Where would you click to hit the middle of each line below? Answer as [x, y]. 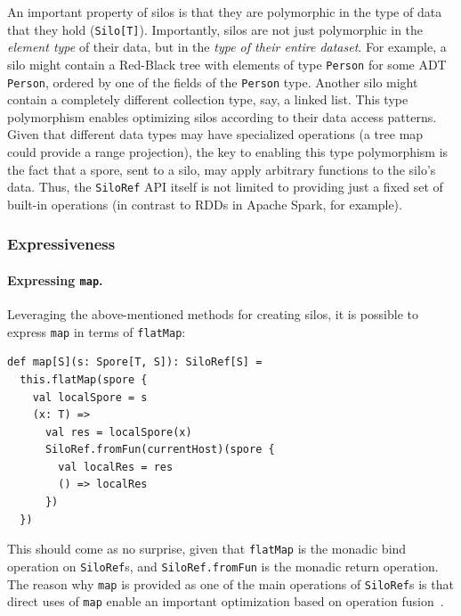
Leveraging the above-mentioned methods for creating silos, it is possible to [213, 314]
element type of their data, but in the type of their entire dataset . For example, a [227, 47]
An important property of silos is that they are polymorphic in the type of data [225, 12]
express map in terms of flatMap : [97, 331]
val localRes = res [116, 467]
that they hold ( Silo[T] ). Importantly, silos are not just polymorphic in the [215, 29]
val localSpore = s [90, 397]
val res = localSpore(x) [118, 432]
